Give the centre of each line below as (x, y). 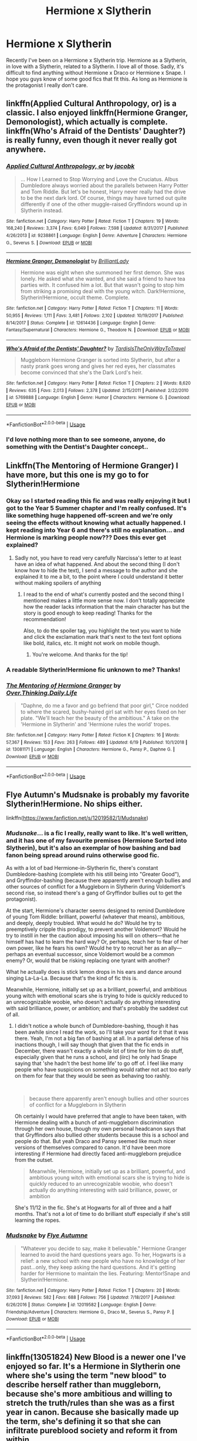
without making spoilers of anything (58, 582)
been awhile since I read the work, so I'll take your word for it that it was (101, 1032)
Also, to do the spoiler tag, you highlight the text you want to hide (102, 631)
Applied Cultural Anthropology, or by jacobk (70, 166)
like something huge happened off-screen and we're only (89, 515)
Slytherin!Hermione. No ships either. (74, 804)
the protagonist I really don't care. (47, 85)
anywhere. (26, 150)
